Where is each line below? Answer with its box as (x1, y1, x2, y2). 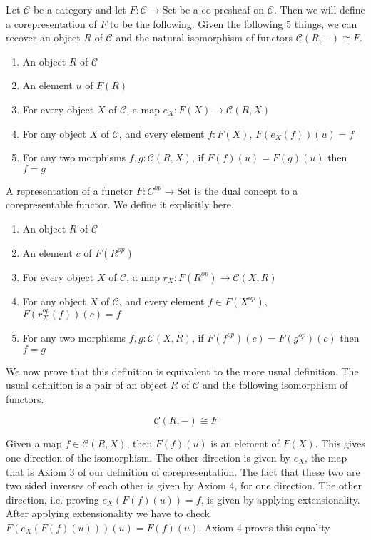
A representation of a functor (6, 183, 133, 198)
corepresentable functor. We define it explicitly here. (6, 197, 234, 212)
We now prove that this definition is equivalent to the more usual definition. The (6, 363, 359, 378)
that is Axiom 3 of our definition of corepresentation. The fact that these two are (6, 464, 360, 479)
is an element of (210, 436, 280, 451)
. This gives (315, 436, 365, 451)
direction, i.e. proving (6, 491, 99, 506)
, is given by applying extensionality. (200, 491, 360, 506)
